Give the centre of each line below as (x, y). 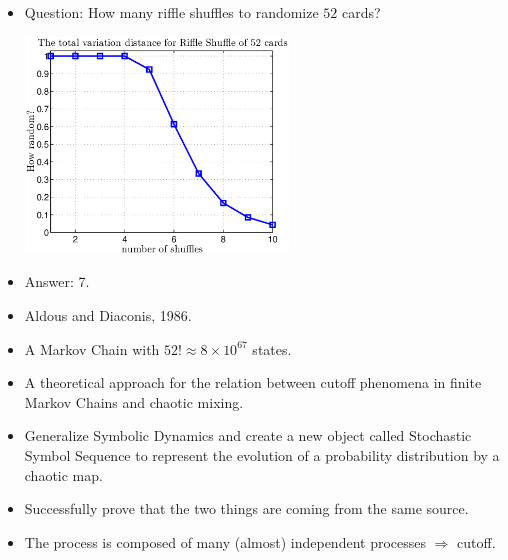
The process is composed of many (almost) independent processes (225, 541)
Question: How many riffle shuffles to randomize (171, 12)
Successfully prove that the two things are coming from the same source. (246, 508)
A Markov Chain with (92, 348)
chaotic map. (63, 474)
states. (272, 348)
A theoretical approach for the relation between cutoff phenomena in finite (253, 382)
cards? (361, 12)
